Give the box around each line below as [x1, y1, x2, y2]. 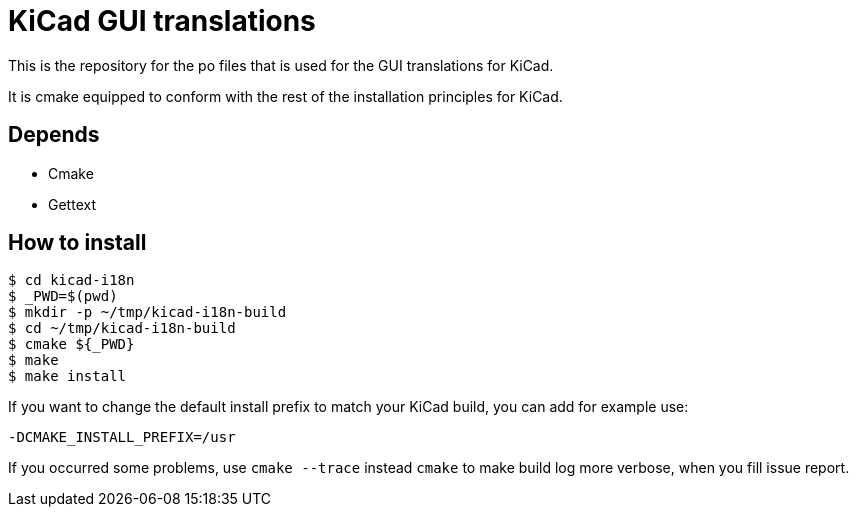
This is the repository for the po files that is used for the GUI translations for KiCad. [8, 56, 554, 74]
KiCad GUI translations [8, 4, 316, 38]
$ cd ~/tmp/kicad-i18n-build [8, 320, 236, 337]
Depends [8, 122, 100, 148]
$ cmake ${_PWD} [8, 336, 135, 353]
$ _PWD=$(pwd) [8, 288, 118, 305]
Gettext [48, 195, 96, 213]
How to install [8, 230, 147, 256]
